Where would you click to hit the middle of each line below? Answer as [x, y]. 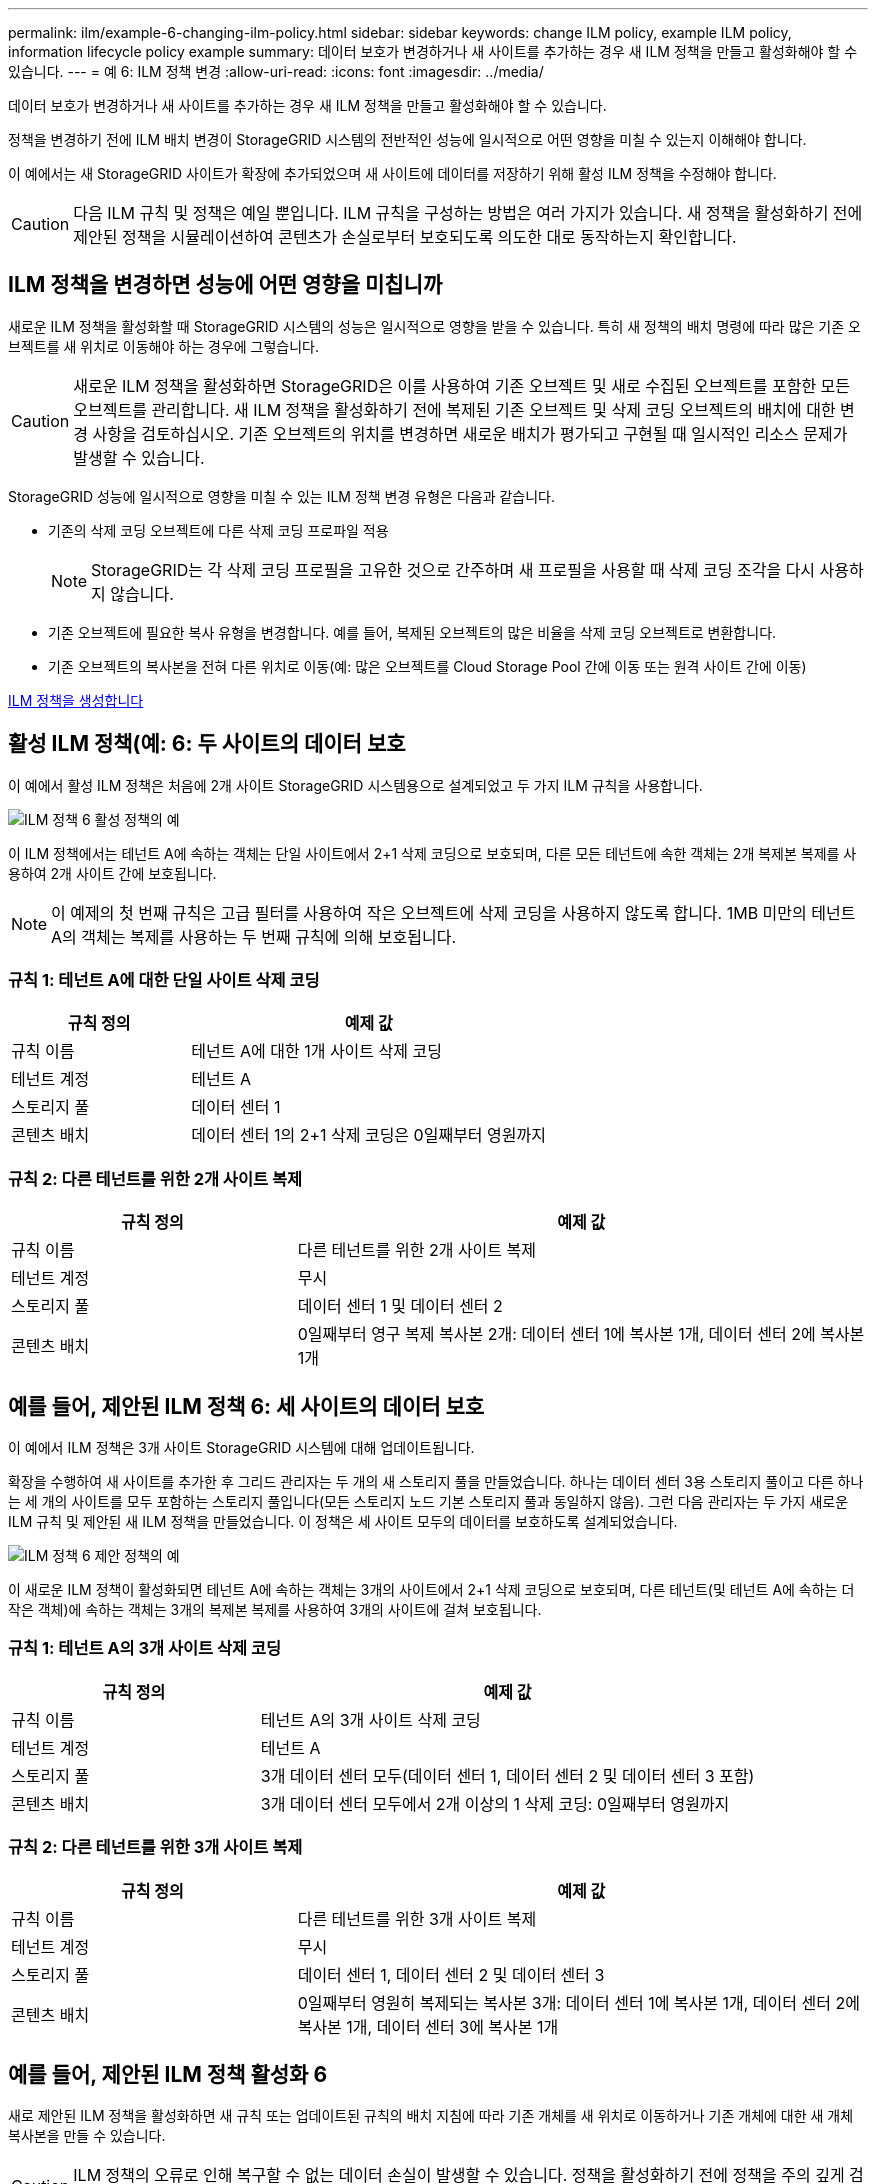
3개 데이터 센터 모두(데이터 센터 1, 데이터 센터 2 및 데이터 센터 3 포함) [507, 1775]
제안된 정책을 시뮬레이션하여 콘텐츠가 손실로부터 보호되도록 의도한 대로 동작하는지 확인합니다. [405, 237]
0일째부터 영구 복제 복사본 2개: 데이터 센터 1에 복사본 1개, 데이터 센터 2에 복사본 [581, 1334]
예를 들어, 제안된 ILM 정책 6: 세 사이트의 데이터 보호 [246, 1406]
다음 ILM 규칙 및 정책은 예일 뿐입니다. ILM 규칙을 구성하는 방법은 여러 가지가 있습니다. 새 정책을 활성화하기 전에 [468, 213]
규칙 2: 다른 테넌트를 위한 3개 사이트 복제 [155, 1847]
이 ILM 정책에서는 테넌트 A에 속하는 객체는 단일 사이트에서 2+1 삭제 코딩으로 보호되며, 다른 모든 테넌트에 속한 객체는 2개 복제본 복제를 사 [432, 853]
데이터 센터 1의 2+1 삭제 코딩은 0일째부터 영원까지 [368, 1135]
